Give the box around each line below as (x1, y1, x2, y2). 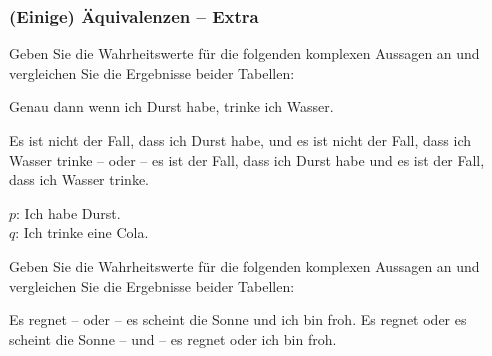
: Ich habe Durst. (16, 202, 121, 223)
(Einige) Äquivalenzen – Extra (9, 3, 259, 28)
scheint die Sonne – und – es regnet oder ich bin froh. (9, 328, 337, 349)
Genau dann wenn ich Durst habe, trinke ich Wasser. (9, 96, 334, 117)
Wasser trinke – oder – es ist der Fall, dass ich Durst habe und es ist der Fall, (9, 149, 485, 170)
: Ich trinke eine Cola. (15, 222, 149, 243)
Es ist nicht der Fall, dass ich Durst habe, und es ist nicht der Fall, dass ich (9, 130, 472, 150)
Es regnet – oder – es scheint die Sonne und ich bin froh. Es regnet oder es (9, 309, 467, 330)
